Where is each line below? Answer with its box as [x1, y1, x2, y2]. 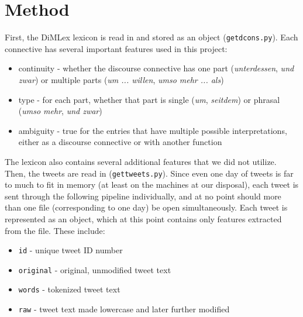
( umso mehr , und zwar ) [18, 105, 102, 117]
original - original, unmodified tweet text [18, 263, 171, 275]
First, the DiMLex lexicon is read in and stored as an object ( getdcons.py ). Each [5, 31, 298, 43]
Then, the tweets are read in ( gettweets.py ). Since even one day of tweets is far [5, 167, 294, 179]
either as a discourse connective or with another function [18, 136, 222, 148]
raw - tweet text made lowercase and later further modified [18, 303, 230, 315]
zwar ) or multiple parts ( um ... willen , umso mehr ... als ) [18, 73, 224, 85]
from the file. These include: [5, 224, 105, 236]
